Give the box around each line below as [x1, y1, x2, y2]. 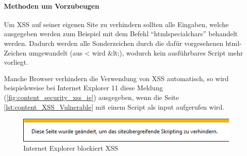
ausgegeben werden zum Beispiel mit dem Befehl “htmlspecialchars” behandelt [4, 28, 238, 39]
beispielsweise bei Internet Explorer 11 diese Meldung [4, 83, 163, 93]
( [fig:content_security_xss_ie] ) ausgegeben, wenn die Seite [4, 92, 179, 102]
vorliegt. [4, 57, 28, 67]
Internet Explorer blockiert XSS [23, 143, 118, 153]
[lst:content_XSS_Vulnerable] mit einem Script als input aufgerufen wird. [4, 101, 225, 112]
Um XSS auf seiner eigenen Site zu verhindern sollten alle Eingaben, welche [4, 19, 229, 29]
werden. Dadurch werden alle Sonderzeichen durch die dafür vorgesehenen [4, 38, 224, 48]
